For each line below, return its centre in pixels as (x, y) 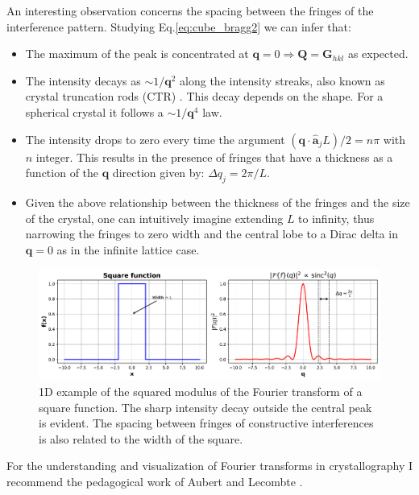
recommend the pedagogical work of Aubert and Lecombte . (155, 481)
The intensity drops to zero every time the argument (155, 139)
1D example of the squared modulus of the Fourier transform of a (201, 391)
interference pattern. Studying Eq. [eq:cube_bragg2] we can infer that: (179, 26)
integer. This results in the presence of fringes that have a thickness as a (214, 157)
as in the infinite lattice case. (128, 249)
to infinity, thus (336, 218)
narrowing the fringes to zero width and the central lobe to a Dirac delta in (212, 234)
